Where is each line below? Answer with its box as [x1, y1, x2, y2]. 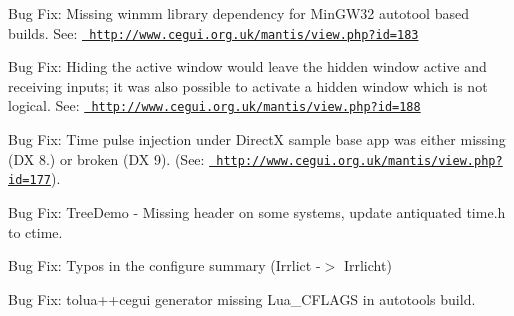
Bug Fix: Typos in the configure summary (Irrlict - [8, 255, 321, 276]
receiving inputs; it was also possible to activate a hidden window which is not [8, 75, 488, 96]
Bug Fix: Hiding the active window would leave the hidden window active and [8, 56, 487, 77]
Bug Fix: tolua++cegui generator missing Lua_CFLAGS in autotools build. [8, 288, 476, 309]
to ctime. [8, 221, 63, 242]
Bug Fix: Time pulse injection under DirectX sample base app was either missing [8, 129, 506, 150]
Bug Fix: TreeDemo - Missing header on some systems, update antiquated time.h [8, 202, 506, 222]
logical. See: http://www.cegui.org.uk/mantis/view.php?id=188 [8, 95, 421, 116]
